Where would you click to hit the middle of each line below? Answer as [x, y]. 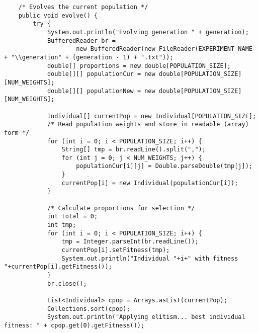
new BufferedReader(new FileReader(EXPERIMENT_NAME [164, 49]
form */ [17, 133]
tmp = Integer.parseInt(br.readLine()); [130, 242]
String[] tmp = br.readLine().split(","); [134, 150]
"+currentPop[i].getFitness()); [58, 267]
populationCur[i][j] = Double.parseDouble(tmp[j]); [164, 166]
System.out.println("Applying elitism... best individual [146, 317]
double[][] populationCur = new [101, 74]
